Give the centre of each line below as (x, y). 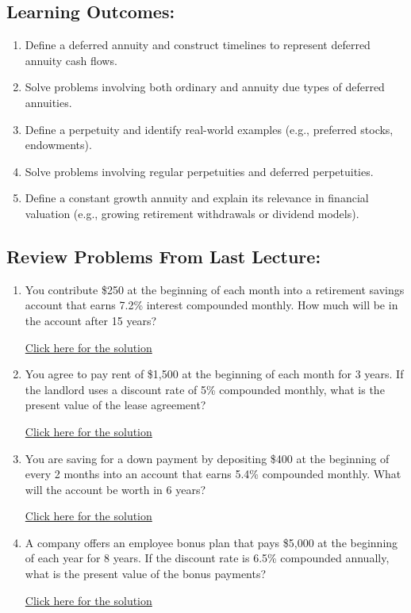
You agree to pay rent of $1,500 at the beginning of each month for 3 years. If (214, 374)
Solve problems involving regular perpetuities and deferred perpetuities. (199, 171)
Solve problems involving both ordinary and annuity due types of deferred (205, 87)
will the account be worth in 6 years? (115, 489)
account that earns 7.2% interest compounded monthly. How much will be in (211, 305)
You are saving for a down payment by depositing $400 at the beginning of (207, 458)
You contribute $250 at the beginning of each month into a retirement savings (215, 289)
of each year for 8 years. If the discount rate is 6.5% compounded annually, (207, 558)
